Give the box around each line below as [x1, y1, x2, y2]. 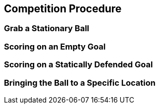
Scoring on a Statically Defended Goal [4, 59, 153, 70]
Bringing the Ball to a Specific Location [4, 77, 156, 88]
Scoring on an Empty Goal [4, 41, 106, 52]
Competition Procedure [4, 2, 122, 15]
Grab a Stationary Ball [4, 23, 90, 34]
